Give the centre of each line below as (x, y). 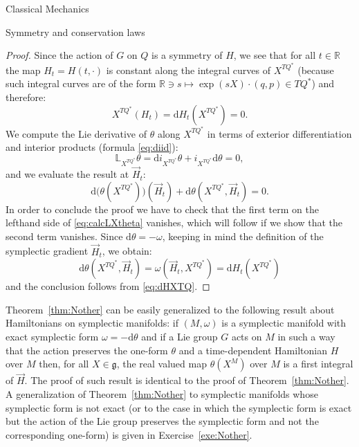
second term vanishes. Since (64, 236)
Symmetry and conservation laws (75, 31)
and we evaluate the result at (67, 174)
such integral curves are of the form (81, 83)
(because (316, 70)
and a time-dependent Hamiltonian (253, 350)
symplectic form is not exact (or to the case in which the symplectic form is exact (179, 407)
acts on (247, 337)
